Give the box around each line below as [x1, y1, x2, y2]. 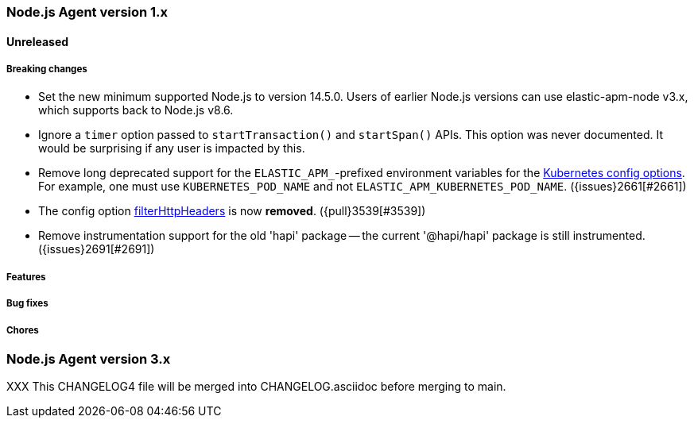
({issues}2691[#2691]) [38, 242, 155, 256]
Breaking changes [6, 64, 87, 75]
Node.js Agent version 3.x [6, 350, 171, 367]
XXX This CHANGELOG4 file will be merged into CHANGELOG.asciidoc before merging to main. [6, 380, 506, 394]
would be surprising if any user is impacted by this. [38, 141, 305, 156]
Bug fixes [6, 298, 48, 310]
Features [6, 271, 46, 283]
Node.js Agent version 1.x [6, 4, 169, 20]
